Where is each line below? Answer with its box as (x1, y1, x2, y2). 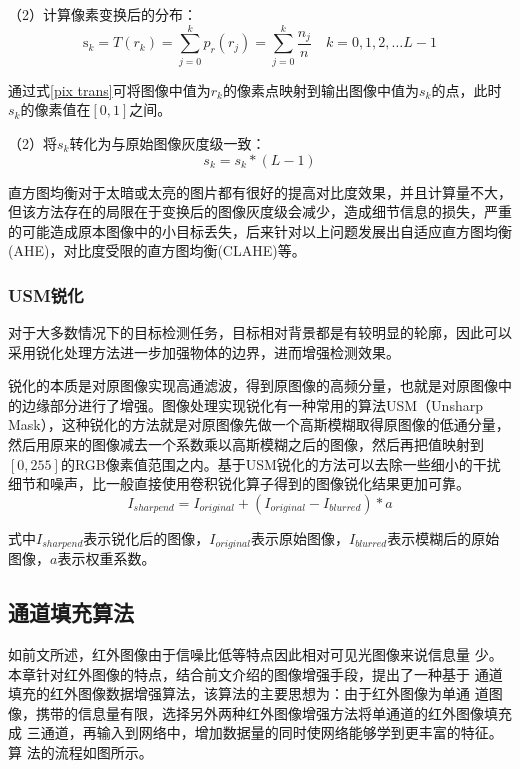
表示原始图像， (250, 527, 349, 548)
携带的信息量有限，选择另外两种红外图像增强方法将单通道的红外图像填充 (35, 702, 512, 723)
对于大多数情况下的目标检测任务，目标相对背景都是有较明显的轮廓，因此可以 (8, 322, 512, 343)
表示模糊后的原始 (387, 527, 500, 548)
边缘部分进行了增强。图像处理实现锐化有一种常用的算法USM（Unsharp (21, 394, 483, 415)
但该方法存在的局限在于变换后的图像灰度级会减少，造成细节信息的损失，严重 (8, 201, 512, 222)
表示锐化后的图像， (83, 527, 210, 548)
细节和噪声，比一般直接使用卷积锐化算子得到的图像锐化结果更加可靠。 (8, 473, 470, 494)
